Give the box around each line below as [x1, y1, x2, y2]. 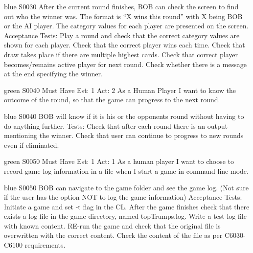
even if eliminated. [4, 139, 59, 150]
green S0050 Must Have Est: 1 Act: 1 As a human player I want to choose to [4, 156, 234, 166]
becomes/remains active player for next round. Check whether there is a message [4, 59, 247, 69]
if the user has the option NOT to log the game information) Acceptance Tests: [4, 192, 242, 202]
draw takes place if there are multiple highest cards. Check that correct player [4, 49, 238, 59]
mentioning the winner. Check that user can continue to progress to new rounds [4, 130, 244, 140]
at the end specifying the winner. [4, 69, 103, 79]
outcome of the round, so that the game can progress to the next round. [4, 94, 220, 105]
